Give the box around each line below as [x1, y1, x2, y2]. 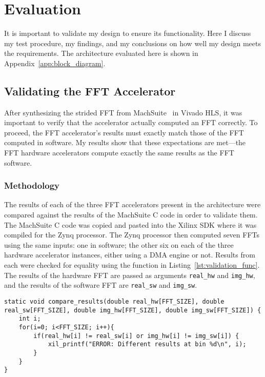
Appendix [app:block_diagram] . [4, 57, 106, 68]
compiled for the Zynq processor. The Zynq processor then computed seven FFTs [4, 229, 260, 240]
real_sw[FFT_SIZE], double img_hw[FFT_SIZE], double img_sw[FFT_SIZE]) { [4, 306, 261, 314]
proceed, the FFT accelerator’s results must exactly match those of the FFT [4, 127, 244, 137]
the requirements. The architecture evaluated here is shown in [4, 48, 198, 58]
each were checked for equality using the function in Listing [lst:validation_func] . [4, 260, 260, 270]
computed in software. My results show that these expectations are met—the [4, 137, 246, 148]
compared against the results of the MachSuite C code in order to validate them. [4, 209, 258, 220]
